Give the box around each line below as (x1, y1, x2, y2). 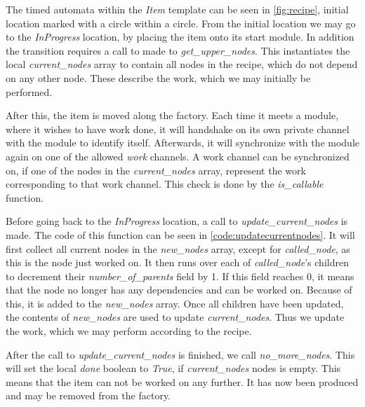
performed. (6, 84, 53, 99)
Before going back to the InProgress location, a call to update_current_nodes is (6, 214, 348, 228)
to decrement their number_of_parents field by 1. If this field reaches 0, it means (6, 268, 354, 283)
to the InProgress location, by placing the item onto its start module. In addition (6, 29, 354, 44)
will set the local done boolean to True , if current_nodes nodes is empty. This (6, 361, 341, 375)
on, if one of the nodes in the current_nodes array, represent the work (6, 163, 306, 177)
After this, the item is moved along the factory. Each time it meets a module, (6, 108, 339, 123)
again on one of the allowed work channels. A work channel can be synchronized (6, 149, 350, 163)
